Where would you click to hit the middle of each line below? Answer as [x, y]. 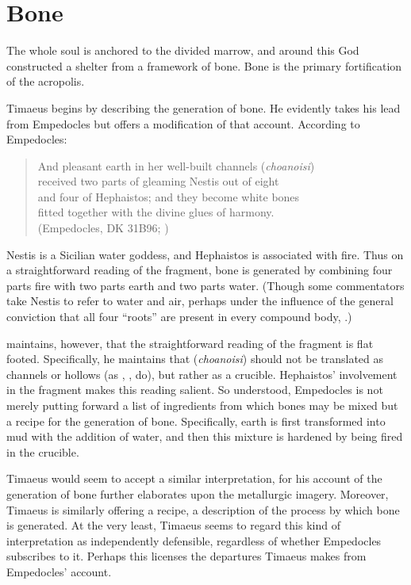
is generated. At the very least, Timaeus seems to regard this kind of [173, 525]
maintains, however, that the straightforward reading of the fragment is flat [190, 343]
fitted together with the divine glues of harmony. [156, 212]
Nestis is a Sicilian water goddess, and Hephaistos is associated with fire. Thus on [205, 254]
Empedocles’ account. [59, 571]
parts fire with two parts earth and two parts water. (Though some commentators [205, 285]
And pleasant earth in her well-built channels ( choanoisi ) [176, 165]
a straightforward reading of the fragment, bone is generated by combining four [200, 270]
